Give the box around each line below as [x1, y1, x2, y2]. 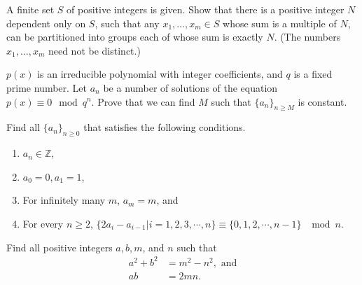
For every [22, 216, 64, 230]
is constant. [298, 94, 347, 109]
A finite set [6, 2, 55, 16]
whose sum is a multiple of [223, 15, 337, 30]
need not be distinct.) [48, 43, 141, 57]
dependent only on [6, 15, 86, 30]
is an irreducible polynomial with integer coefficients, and [37, 67, 283, 81]
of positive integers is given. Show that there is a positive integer [67, 2, 344, 16]
